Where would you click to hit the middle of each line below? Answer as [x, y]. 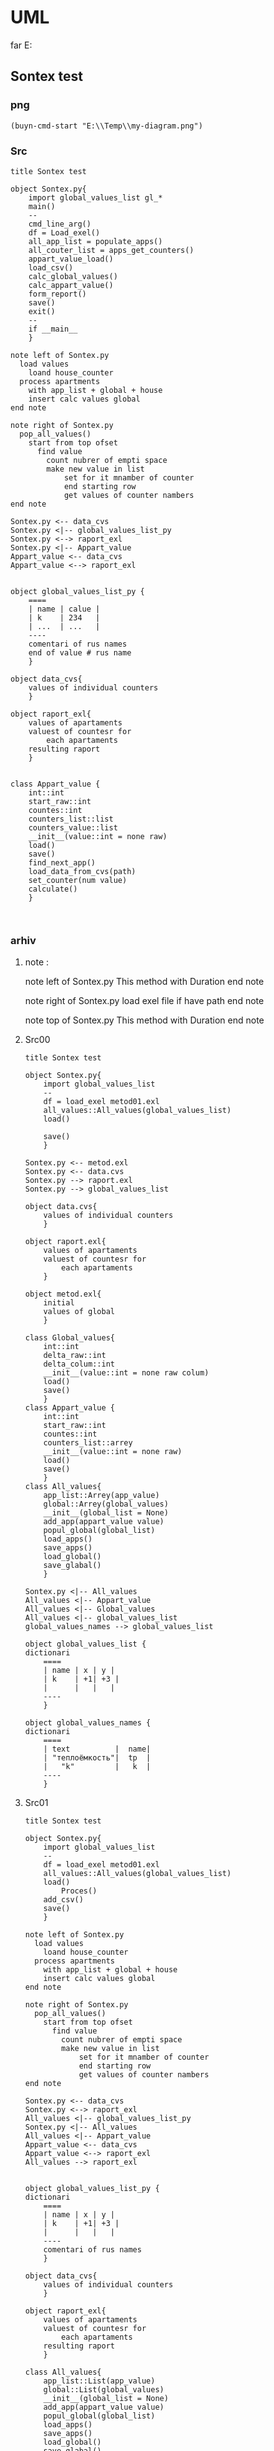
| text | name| [97, 1749]
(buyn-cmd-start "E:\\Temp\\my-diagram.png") [106, 126]
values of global [79, 1312]
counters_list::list [71, 819]
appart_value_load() [71, 259]
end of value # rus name [80, 652]
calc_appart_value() [71, 285]
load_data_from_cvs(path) [82, 871]
